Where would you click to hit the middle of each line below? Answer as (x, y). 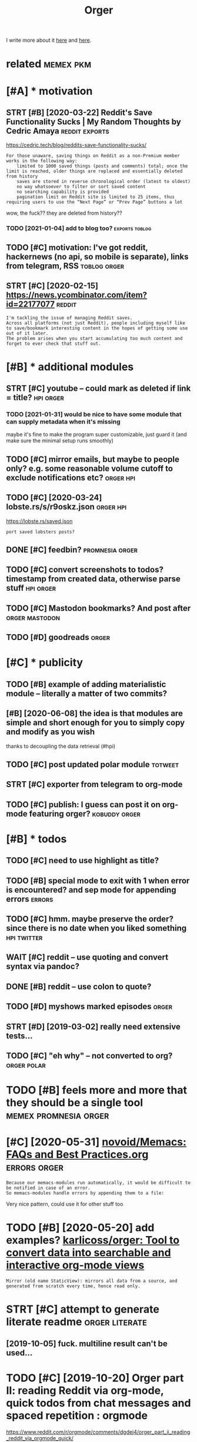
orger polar (26, 1065)
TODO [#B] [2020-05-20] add (80, 1228)
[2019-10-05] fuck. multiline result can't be (87, 1343)
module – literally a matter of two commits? (87, 693)
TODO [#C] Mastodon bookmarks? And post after (98, 608)
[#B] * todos (36, 839)
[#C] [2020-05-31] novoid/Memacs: (96, 1142)
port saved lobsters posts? (41, 532)
